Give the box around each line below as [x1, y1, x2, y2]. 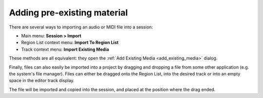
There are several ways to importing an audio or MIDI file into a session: [9, 24, 153, 30]
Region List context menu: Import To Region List [21, 40, 119, 45]
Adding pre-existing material [9, 7, 128, 18]
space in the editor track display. [9, 78, 75, 84]
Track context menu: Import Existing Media [21, 46, 110, 52]
